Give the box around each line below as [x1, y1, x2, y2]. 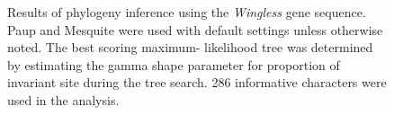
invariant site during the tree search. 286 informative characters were [7, 73, 387, 92]
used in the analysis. [7, 90, 120, 109]
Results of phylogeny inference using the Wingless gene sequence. [7, 3, 366, 21]
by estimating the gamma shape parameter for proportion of [7, 55, 340, 74]
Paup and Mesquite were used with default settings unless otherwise [7, 20, 383, 39]
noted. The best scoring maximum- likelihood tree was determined [7, 38, 373, 57]
